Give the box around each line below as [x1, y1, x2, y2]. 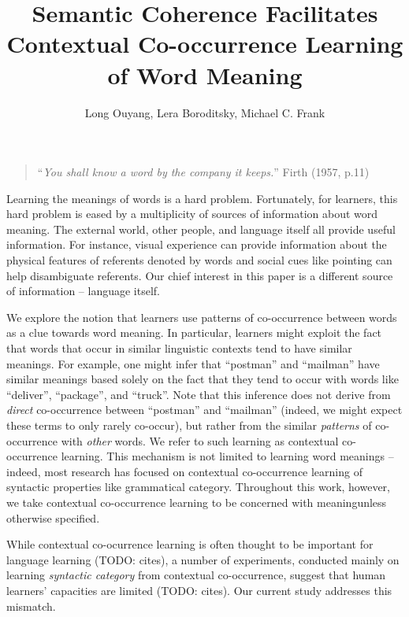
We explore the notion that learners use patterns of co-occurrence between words [6, 308, 397, 325]
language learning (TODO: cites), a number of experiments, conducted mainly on [6, 551, 400, 567]
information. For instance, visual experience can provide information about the [6, 236, 387, 253]
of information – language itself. [6, 283, 160, 299]
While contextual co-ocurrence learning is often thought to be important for [6, 536, 374, 552]
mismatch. [6, 597, 56, 614]
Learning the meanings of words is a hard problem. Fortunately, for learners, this [6, 190, 398, 206]
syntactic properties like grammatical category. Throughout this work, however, [6, 478, 391, 495]
